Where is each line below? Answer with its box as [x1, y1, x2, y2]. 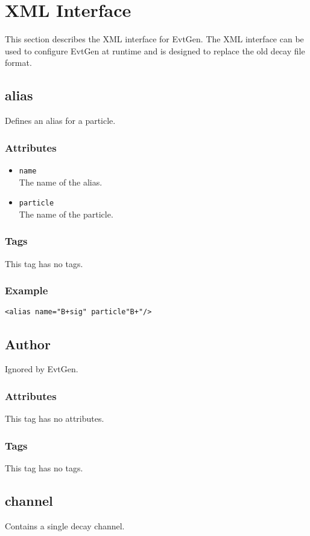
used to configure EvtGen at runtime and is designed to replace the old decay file [5, 44, 305, 57]
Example [5, 283, 48, 298]
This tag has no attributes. [5, 412, 104, 425]
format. [5, 56, 32, 69]
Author [5, 334, 51, 353]
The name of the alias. [19, 175, 103, 188]
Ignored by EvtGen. [5, 363, 78, 375]
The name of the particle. [19, 207, 113, 220]
